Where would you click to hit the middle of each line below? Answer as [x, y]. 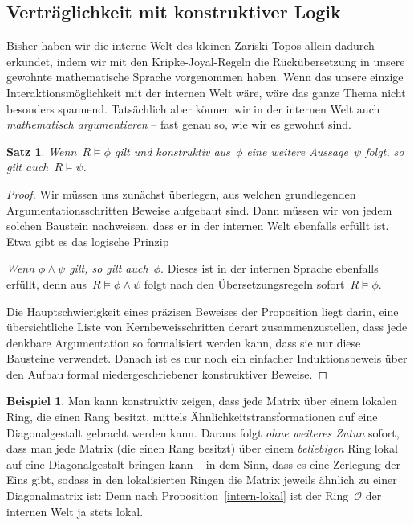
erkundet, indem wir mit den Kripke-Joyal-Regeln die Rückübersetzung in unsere [206, 61]
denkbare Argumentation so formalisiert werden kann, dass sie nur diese [184, 342]
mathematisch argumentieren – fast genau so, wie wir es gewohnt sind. [179, 124]
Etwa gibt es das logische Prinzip [88, 241]
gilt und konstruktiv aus [172, 151]
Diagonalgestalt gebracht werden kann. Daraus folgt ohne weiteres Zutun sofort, [203, 432]
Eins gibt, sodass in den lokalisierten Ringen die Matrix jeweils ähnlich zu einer [202, 480]
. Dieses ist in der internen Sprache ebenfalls [270, 268]
